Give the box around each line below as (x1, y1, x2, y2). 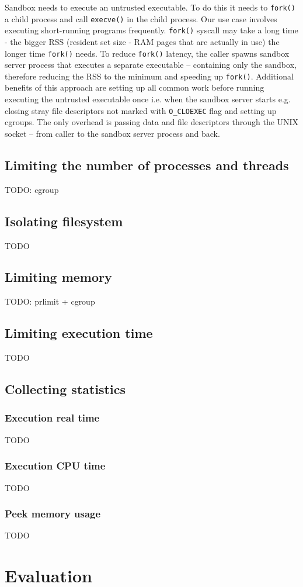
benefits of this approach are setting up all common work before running (5, 81, 264, 94)
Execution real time (5, 410, 100, 425)
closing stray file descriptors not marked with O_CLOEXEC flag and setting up (5, 104, 277, 116)
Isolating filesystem (5, 212, 123, 230)
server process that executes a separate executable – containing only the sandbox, (5, 58, 297, 71)
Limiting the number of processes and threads (5, 156, 289, 174)
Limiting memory (5, 268, 112, 286)
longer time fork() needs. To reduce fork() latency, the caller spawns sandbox (5, 47, 290, 59)
